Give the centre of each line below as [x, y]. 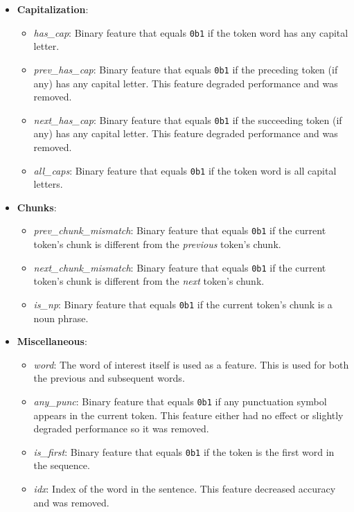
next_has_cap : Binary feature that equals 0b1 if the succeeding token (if [188, 120]
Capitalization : [53, 9]
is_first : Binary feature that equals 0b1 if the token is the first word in [184, 451]
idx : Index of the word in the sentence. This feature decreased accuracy [185, 488]
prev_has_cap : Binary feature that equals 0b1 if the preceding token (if [186, 69]
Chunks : [37, 207]
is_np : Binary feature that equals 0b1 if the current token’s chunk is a [183, 304]
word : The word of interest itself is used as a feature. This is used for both [191, 364]
